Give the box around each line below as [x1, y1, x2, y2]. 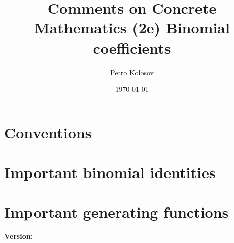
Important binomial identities [4, 162, 216, 183]
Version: [4, 231, 34, 241]
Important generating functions [4, 201, 229, 222]
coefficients [93, 37, 171, 58]
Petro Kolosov [110, 66, 154, 77]
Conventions [4, 122, 92, 143]
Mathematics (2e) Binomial [34, 17, 230, 38]
